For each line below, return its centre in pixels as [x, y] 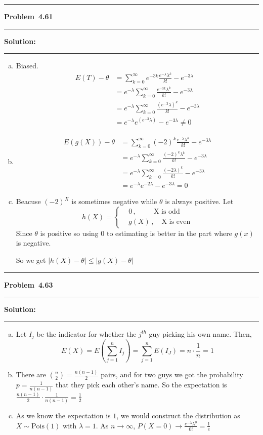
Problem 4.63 [29, 284]
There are [31, 374]
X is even [176, 222]
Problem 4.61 [29, 16]
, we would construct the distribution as [178, 416]
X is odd [167, 212]
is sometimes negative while [114, 201]
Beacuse [28, 201]
